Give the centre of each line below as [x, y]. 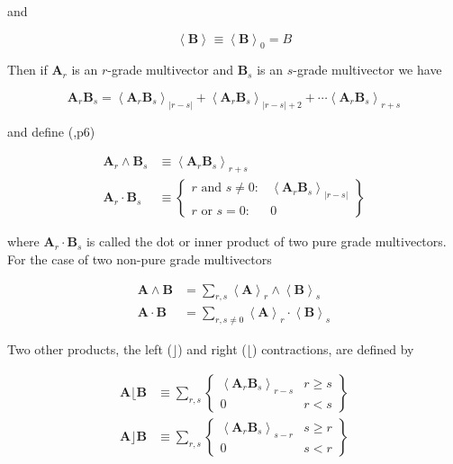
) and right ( [212, 349]
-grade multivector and [170, 70]
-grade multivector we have [367, 70]
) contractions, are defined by [333, 349]
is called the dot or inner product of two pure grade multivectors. [266, 241]
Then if [27, 70]
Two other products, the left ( [90, 349]
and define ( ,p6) [51, 131]
